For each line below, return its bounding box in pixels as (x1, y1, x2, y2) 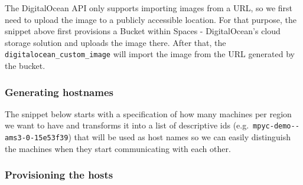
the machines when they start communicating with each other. (5, 142, 231, 154)
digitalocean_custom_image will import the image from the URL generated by (5, 48, 295, 60)
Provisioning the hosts (5, 167, 113, 182)
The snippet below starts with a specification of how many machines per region (5, 107, 292, 120)
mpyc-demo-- (253, 122, 299, 131)
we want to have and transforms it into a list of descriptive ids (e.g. (5, 119, 249, 131)
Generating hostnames (5, 84, 113, 99)
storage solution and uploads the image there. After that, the (5, 36, 226, 48)
